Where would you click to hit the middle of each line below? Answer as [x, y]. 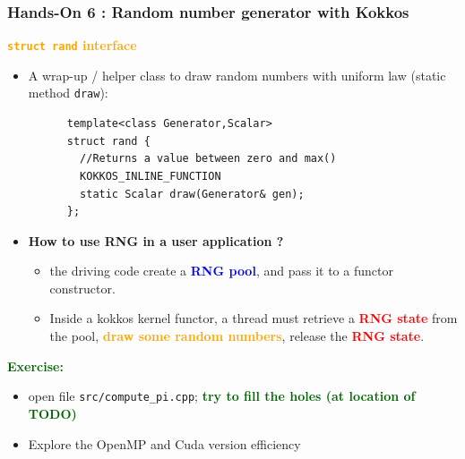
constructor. [82, 288]
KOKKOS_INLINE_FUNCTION [151, 176]
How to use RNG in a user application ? [156, 240]
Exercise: [35, 365]
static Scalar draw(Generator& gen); [192, 194]
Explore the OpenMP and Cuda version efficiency [164, 443]
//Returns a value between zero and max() [208, 159]
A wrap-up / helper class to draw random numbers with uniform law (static [237, 75]
